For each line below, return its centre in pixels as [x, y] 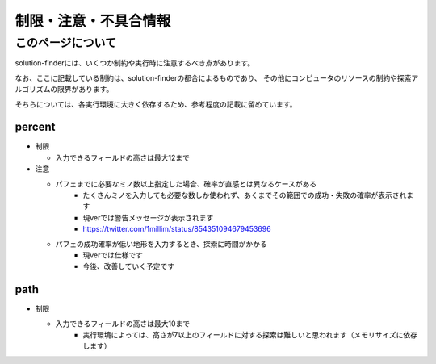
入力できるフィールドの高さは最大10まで [122, 324]
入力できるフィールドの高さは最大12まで [122, 157]
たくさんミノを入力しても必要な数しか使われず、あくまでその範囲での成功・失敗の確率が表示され [245, 195]
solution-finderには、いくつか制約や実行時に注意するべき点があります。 [134, 63]
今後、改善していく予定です [129, 266]
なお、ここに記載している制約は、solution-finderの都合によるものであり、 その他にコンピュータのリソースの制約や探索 [213, 77]
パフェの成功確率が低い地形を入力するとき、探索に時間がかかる [161, 244]
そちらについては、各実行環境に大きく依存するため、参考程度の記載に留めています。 [156, 104]
